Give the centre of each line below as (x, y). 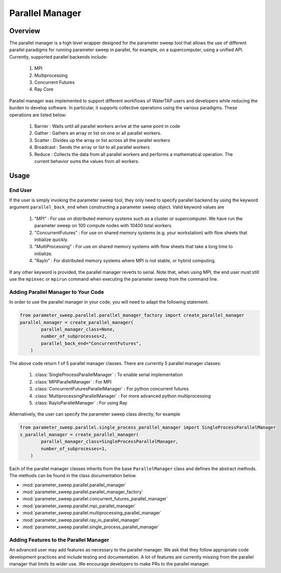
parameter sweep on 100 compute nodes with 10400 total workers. (103, 226)
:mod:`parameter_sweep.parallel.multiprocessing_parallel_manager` (92, 513)
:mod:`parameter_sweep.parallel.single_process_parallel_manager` (91, 527)
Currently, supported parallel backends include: (58, 57)
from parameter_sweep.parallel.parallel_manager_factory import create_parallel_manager (132, 315)
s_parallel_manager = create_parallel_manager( (79, 434)
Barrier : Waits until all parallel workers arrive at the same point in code (107, 126)
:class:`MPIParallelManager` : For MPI (73, 381)
